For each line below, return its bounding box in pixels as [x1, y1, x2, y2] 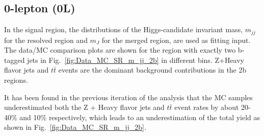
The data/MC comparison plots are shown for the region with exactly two [4, 44, 236, 55]
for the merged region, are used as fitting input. [101, 34, 251, 45]
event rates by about [174, 102, 239, 112]
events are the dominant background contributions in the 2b [58, 64, 247, 75]
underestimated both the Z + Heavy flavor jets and [4, 102, 165, 112]
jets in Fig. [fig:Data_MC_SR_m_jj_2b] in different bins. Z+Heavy [27, 54, 244, 65]
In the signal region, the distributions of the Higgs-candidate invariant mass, [4, 24, 243, 35]
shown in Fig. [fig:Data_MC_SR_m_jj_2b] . [4, 122, 146, 132]
